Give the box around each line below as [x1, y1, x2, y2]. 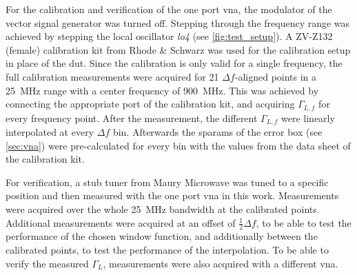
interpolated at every [6, 125, 94, 139]
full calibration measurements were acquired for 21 [6, 69, 219, 83]
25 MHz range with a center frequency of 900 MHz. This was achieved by [6, 83, 319, 97]
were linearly [281, 110, 335, 125]
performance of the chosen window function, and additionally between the [6, 229, 318, 243]
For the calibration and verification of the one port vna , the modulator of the [6, 2, 332, 16]
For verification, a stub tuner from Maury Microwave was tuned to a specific [6, 174, 329, 189]
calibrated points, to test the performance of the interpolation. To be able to [6, 243, 329, 257]
